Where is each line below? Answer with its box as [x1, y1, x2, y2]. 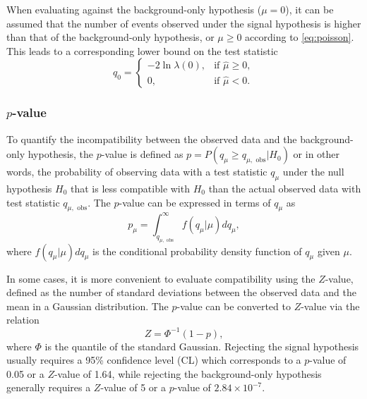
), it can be [285, 2, 334, 16]
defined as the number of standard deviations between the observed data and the [6, 285, 356, 300]
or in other [293, 147, 340, 161]
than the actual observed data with [208, 180, 361, 195]
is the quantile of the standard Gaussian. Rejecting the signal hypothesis [44, 338, 359, 353]
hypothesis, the [28, 147, 94, 161]
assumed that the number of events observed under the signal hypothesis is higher [6, 16, 361, 30]
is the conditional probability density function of [92, 243, 302, 258]
